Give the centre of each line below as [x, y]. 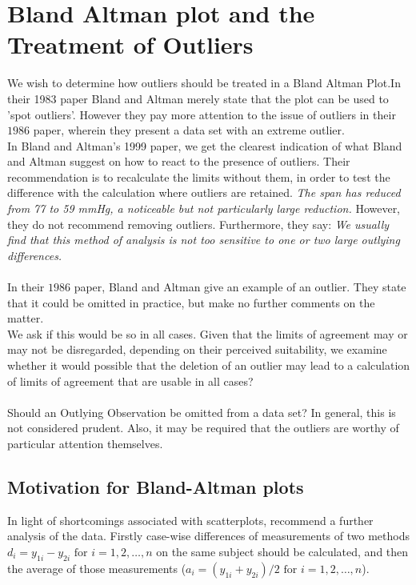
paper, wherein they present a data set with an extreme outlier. [189, 130]
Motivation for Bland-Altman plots [156, 486]
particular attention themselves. [85, 443]
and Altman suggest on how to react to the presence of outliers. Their [179, 161]
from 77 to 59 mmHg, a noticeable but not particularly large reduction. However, [204, 208]
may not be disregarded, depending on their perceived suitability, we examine [197, 349]
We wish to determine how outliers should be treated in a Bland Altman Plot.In [204, 83]
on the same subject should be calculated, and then [282, 551]
